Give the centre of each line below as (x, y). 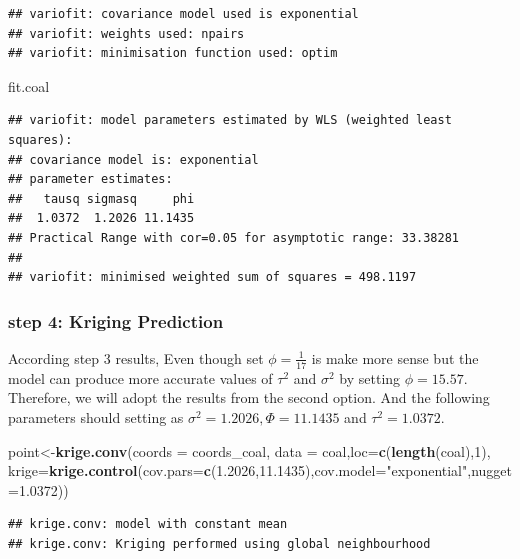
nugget (492, 470)
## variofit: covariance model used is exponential (183, 14)
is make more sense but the (395, 357)
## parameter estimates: (90, 179)
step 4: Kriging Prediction (116, 320)
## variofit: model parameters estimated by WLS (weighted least (230, 120)
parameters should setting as (96, 416)
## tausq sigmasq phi (101, 198)
